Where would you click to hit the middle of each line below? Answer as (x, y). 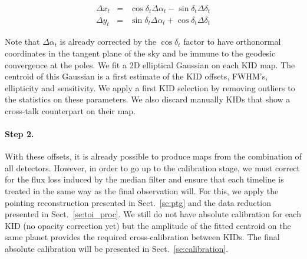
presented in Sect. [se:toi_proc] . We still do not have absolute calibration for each (153, 214)
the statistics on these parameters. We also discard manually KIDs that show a (148, 99)
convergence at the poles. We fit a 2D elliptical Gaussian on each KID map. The (150, 64)
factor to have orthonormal (232, 41)
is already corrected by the (108, 41)
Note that (22, 41)
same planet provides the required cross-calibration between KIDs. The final (142, 237)
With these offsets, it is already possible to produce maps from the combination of (153, 156)
